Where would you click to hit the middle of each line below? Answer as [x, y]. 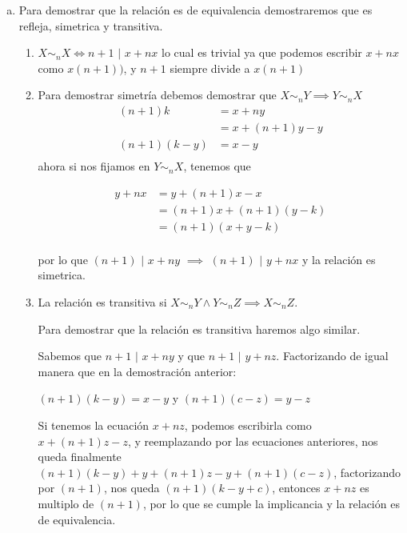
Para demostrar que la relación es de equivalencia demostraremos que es [196, 10]
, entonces [296, 488]
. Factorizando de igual [332, 356]
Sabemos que [70, 356]
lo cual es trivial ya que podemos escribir [262, 52]
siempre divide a [210, 68]
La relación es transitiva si [102, 302]
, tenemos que [217, 166]
